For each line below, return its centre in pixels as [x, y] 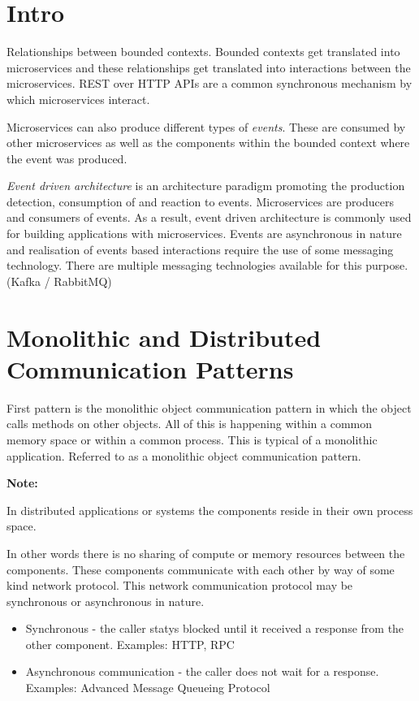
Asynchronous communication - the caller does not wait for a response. [202, 671]
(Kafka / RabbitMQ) [59, 281]
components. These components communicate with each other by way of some [201, 569]
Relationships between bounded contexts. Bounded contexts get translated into [203, 52]
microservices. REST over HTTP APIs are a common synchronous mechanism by [209, 83]
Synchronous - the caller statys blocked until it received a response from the [215, 628]
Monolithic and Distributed [164, 337]
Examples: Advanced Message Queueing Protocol [148, 688]
